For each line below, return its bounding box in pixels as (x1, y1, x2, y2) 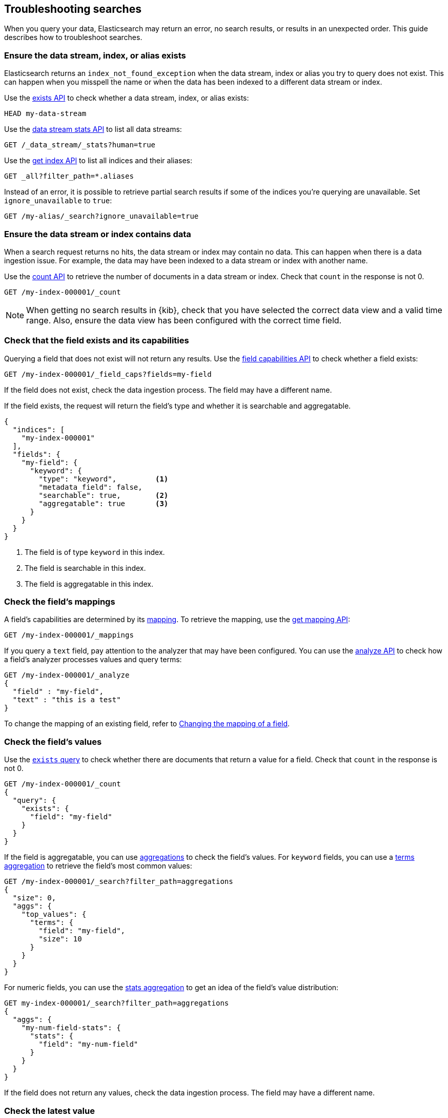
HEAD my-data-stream (4, 109, 87, 118)
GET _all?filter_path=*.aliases (4, 172, 134, 181)
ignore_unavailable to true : (4, 196, 112, 205)
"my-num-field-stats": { (21, 1024, 121, 1032)
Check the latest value (4, 1105, 95, 1116)
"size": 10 (38, 935, 82, 943)
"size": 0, (12, 894, 56, 902)
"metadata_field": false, (38, 483, 142, 491)
